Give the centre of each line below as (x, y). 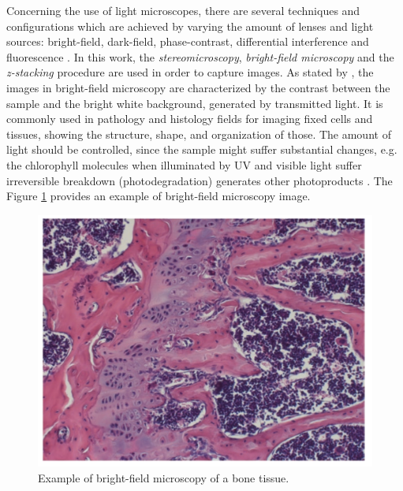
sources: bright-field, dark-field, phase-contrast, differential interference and (188, 41)
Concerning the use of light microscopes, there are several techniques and (183, 10)
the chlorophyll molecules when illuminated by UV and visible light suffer (184, 164)
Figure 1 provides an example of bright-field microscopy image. (159, 196)
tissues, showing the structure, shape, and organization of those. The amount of (199, 134)
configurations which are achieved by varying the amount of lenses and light (190, 26)
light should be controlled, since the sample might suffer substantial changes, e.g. (202, 149)
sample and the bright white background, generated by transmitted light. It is (195, 103)
